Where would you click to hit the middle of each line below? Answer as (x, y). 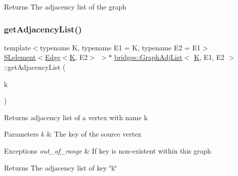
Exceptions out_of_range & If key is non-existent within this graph (108, 150)
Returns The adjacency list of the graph (65, 6)
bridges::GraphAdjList (148, 57)
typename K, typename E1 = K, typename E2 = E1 (120, 47)
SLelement (20, 57)
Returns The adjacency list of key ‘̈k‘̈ (61, 167)
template (17, 47)
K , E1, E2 (209, 57)
